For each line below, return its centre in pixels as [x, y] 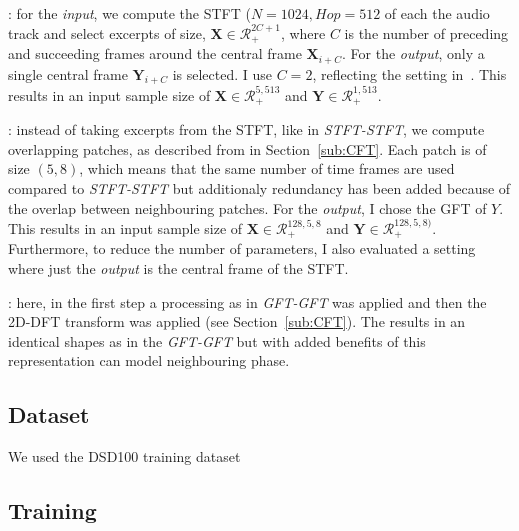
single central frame [68, 73]
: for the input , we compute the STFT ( [129, 13]
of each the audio [437, 13]
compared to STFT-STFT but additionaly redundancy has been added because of [259, 188]
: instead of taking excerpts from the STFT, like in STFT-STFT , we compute [246, 129]
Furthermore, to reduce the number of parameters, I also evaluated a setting [242, 248]
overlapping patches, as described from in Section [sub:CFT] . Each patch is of [247, 148]
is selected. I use [222, 73]
